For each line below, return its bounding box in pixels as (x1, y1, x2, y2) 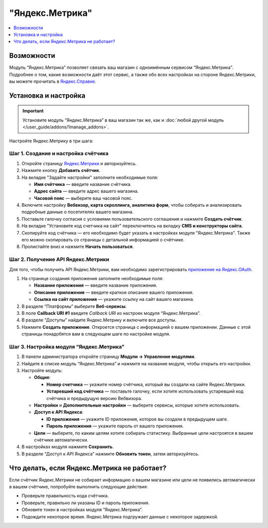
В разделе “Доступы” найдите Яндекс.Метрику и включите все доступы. (21, 317, 177, 323)
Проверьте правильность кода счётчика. (21, 493, 109, 499)
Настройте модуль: (21, 367, 63, 373)
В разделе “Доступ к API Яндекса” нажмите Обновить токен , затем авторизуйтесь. (21, 451, 200, 457)
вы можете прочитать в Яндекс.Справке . (9, 78, 96, 84)
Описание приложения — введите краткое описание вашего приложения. (34, 289, 194, 295)
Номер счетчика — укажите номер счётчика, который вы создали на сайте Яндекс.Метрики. (46, 381, 246, 387)
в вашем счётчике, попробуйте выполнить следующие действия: (9, 483, 148, 489)
